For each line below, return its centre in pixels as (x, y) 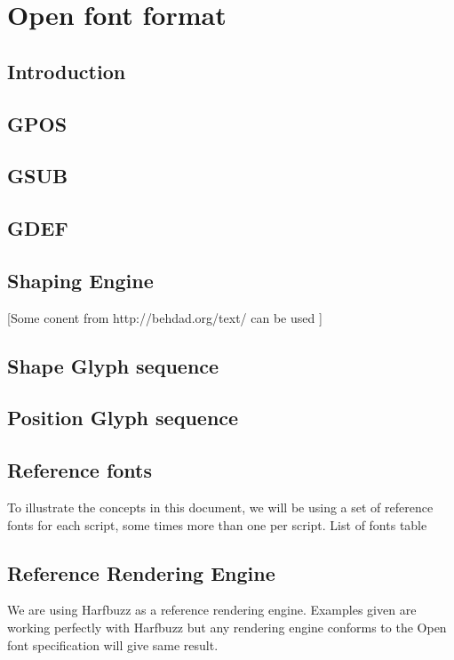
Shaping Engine (80, 280)
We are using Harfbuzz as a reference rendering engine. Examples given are (212, 610)
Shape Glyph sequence (113, 365)
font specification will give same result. (113, 644)
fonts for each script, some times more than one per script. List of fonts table (217, 524)
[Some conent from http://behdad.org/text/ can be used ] (165, 317)
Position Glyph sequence (123, 418)
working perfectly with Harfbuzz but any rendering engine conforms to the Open (227, 628)
